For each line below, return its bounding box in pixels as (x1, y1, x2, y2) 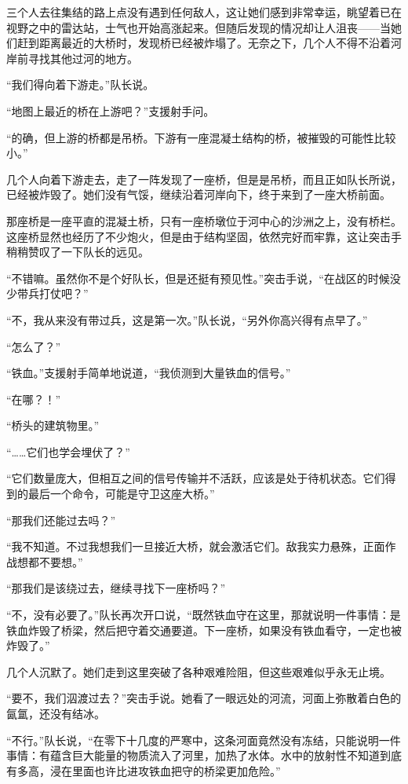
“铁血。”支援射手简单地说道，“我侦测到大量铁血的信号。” (6, 365, 291, 381)
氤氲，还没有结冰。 (6, 705, 105, 721)
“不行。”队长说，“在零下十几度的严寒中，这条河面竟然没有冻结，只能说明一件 (6, 731, 401, 748)
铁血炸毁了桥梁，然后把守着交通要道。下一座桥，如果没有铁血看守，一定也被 (6, 621, 402, 638)
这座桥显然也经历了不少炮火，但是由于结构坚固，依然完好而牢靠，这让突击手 (6, 228, 402, 244)
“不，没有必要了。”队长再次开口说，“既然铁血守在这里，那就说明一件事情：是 (6, 606, 401, 623)
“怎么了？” (6, 338, 61, 354)
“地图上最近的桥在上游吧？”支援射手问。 (6, 102, 215, 119)
